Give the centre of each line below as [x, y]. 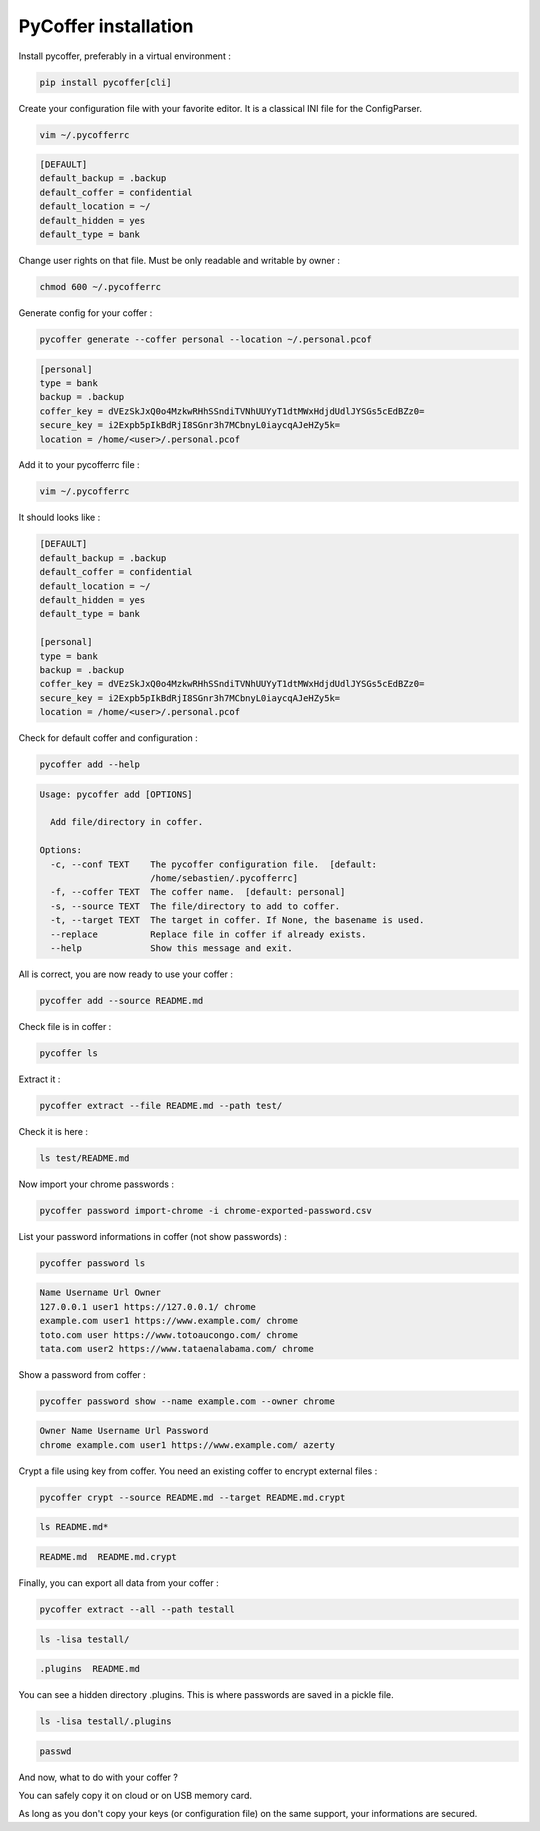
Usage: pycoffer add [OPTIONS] [116, 794]
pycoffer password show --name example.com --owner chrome [187, 1401]
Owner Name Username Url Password [124, 1431]
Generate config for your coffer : [85, 312]
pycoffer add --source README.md [121, 1000]
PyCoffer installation [106, 26]
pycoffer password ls [92, 1263]
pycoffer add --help [89, 764]
